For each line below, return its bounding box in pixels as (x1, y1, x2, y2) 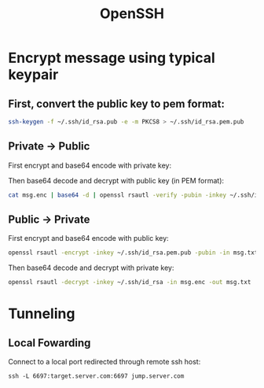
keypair (8, 66, 59, 83)
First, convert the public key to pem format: (8, 97, 225, 110)
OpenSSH (99, 5, 165, 23)
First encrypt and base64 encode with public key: (8, 234, 169, 243)
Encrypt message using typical (8, 49, 216, 67)
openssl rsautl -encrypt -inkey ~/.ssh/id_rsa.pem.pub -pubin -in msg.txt (8, 249, 258, 257)
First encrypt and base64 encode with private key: (8, 161, 172, 170)
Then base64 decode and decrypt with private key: (8, 263, 174, 272)
